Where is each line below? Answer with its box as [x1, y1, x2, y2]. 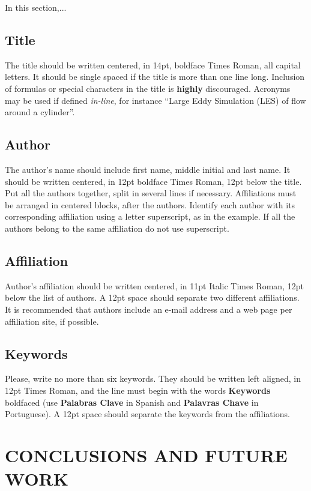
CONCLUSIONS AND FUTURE [5, 442, 288, 467]
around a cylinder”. [5, 106, 75, 118]
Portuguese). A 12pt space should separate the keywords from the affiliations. [5, 408, 290, 420]
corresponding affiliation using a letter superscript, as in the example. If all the [5, 210, 295, 223]
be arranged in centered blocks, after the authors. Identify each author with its [5, 198, 295, 211]
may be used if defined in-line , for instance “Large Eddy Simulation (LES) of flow [5, 94, 306, 106]
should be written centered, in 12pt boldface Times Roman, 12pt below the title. [5, 175, 302, 187]
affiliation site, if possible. [5, 315, 99, 327]
